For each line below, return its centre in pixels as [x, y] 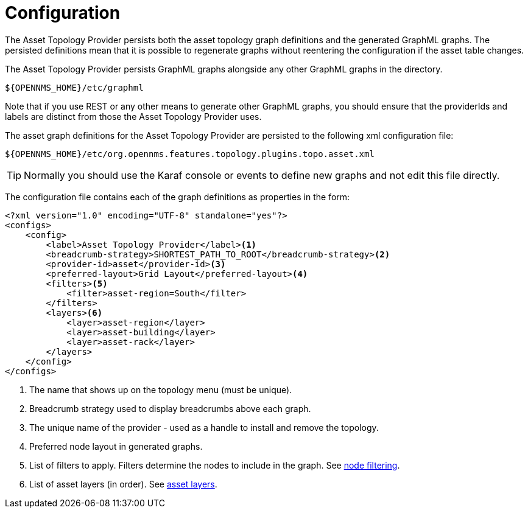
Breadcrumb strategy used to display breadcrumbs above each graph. [170, 408]
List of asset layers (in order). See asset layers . [123, 484]
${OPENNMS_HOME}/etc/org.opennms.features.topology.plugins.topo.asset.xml [190, 154]
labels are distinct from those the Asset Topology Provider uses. [133, 116]
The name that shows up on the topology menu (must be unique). [161, 389]
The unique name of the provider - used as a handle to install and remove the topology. [204, 427]
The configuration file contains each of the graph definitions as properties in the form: [178, 197]
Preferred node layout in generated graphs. [116, 446]
